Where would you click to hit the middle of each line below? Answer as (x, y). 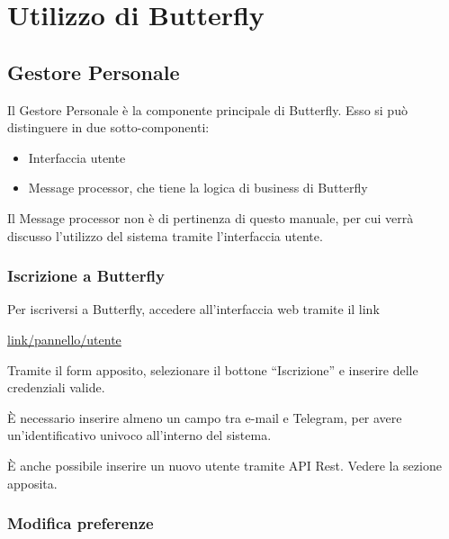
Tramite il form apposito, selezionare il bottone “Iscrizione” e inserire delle (213, 369)
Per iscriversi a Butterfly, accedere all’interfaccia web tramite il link (193, 309)
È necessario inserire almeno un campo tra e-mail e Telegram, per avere (205, 417)
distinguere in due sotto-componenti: (108, 127)
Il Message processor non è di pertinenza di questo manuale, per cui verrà (211, 217)
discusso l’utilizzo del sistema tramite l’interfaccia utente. (165, 235)
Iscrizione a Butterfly (86, 276)
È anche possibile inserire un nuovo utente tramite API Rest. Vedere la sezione (224, 465)
